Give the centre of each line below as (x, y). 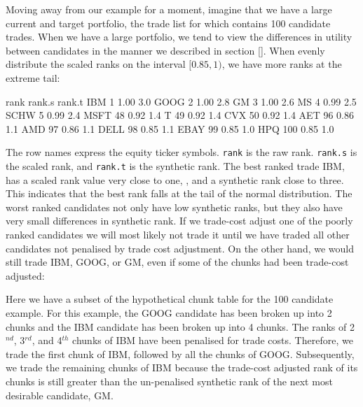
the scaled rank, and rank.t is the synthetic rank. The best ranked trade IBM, (175, 166)
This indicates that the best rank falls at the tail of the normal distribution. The (179, 193)
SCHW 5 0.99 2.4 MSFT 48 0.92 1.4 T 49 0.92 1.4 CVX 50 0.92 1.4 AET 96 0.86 (180, 115)
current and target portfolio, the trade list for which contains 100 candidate (168, 23)
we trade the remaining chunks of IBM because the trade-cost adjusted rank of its (182, 367)
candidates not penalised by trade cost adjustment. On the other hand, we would (180, 248)
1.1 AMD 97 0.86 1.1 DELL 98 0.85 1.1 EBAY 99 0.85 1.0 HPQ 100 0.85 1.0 (170, 128)
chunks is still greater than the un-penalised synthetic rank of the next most (169, 381)
